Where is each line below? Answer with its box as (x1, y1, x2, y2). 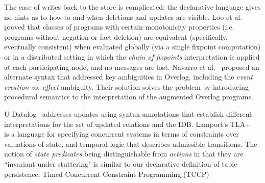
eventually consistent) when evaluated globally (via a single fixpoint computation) (4, 41, 261, 52)
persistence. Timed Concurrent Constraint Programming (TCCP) (4, 168, 209, 179)
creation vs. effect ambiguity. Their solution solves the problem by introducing (4, 81, 249, 92)
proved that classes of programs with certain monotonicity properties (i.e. (4, 21, 234, 32)
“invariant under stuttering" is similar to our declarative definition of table (4, 158, 237, 169)
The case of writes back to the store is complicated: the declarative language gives (4, 2, 261, 12)
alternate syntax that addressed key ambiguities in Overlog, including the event (4, 71, 253, 82)
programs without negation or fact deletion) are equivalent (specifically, (4, 31, 228, 42)
